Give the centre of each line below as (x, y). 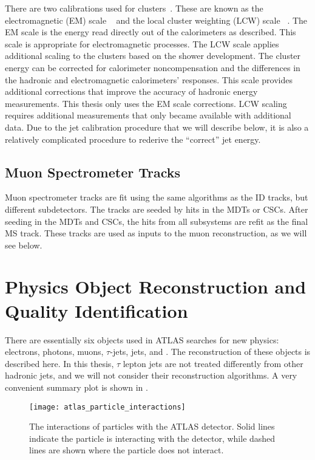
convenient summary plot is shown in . (76, 387)
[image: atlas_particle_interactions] (107, 407)
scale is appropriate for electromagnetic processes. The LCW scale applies (142, 43)
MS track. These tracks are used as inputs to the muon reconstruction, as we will (156, 233)
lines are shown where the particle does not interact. (127, 450)
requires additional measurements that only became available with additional (148, 115)
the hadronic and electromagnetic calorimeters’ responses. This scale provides (149, 79)
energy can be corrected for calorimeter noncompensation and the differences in (153, 67)
